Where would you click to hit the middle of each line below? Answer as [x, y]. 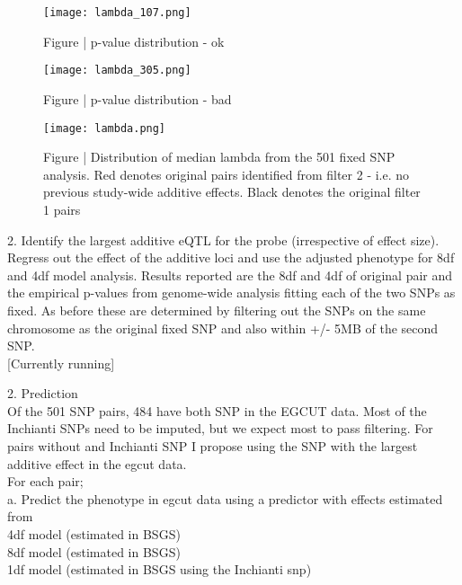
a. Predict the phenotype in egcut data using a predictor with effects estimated [225, 498]
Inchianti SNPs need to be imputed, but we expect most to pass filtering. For [220, 428]
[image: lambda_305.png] [117, 71]
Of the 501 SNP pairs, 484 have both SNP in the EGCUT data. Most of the [217, 410]
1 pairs [62, 209]
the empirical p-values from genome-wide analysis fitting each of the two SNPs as [231, 292]
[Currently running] [61, 363]
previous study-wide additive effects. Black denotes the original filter [232, 192]
